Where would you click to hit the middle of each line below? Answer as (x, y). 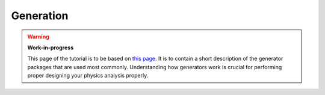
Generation (40, 16)
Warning (38, 37)
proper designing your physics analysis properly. (88, 76)
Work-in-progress (51, 47)
